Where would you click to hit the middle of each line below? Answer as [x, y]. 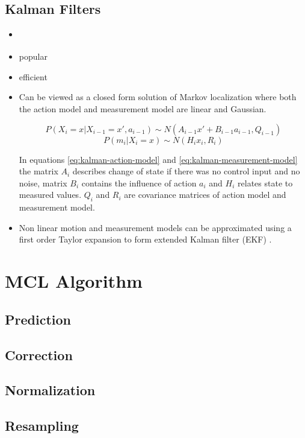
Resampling [42, 426]
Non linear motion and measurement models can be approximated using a [155, 227]
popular [33, 56]
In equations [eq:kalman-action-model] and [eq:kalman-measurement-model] [158, 159]
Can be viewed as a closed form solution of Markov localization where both [158, 97]
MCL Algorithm [74, 281]
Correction [39, 354]
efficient [33, 76]
